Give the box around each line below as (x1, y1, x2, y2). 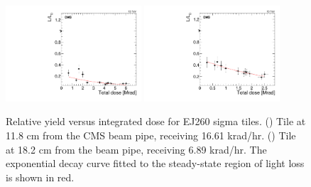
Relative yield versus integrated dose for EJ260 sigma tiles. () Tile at (6, 114, 306, 129)
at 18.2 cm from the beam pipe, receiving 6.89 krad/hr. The (6, 141, 267, 156)
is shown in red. (6, 169, 75, 184)
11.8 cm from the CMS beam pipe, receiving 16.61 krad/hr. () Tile (6, 128, 296, 143)
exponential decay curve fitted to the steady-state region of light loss (6, 156, 305, 171)
